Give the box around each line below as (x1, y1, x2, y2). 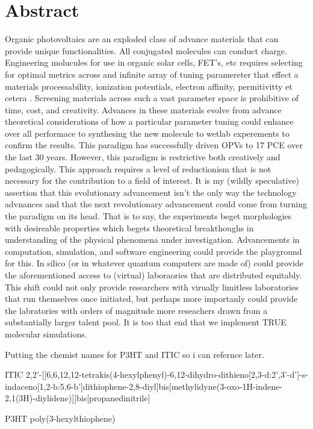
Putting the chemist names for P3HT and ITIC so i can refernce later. (5, 348, 264, 360)
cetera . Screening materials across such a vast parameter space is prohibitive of (5, 92, 299, 104)
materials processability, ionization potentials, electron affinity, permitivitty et (5, 80, 293, 92)
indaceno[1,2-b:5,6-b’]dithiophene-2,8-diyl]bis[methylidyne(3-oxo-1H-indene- (5, 380, 282, 392)
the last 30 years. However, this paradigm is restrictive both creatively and (5, 151, 280, 163)
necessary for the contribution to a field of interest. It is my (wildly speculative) (5, 174, 299, 187)
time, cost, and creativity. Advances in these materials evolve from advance (5, 103, 282, 116)
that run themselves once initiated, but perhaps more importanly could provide (5, 292, 298, 305)
